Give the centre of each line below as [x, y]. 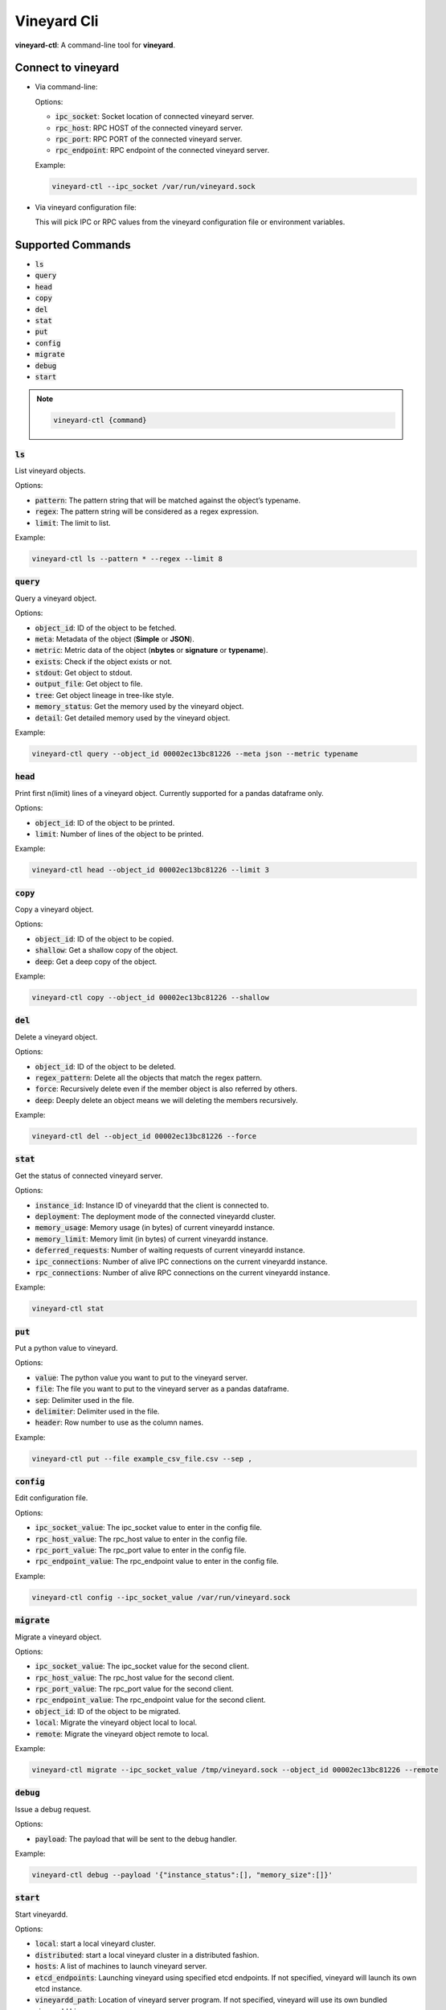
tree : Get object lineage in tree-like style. [104, 695]
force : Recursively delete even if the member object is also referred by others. [166, 1089]
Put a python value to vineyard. [66, 1348]
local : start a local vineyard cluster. [95, 1944]
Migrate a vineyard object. [58, 1637]
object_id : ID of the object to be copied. [104, 939]
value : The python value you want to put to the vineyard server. [141, 1377]
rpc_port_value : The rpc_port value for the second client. [134, 1689]
